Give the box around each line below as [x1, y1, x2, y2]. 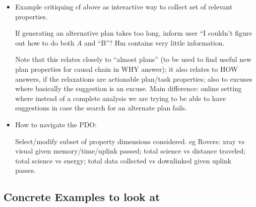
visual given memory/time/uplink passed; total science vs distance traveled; [15, 146, 246, 156]
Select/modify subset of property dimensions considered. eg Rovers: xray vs [15, 136, 245, 146]
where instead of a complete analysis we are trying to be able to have [15, 93, 226, 103]
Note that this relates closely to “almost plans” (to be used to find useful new [15, 54, 252, 64]
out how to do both [15, 37, 74, 48]
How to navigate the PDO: [15, 119, 97, 129]
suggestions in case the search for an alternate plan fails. [15, 103, 187, 113]
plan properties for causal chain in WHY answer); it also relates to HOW [15, 63, 238, 74]
